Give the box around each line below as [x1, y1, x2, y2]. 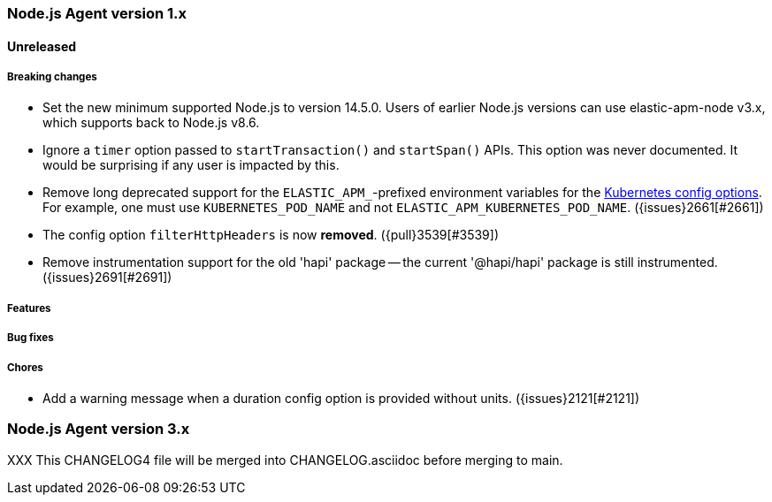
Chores [7, 361, 43, 374]
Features [7, 301, 51, 315]
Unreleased [7, 38, 77, 54]
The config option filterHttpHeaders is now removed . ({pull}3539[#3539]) [42, 227, 500, 243]
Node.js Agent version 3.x [7, 420, 190, 438]
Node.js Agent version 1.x [7, 4, 187, 22]
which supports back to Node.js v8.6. [42, 115, 260, 131]
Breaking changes [7, 71, 97, 83]
